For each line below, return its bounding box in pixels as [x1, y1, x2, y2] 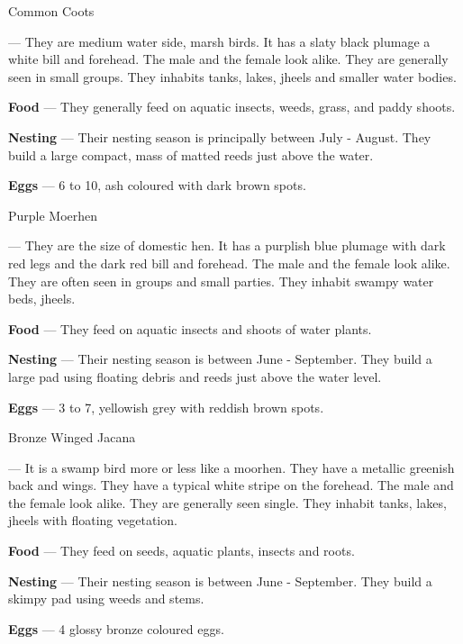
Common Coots [8, 2, 95, 20]
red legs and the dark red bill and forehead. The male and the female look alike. [8, 253, 450, 272]
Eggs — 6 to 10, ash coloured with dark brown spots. [8, 176, 306, 195]
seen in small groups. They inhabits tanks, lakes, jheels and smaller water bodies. [8, 67, 457, 86]
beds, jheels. [8, 289, 76, 308]
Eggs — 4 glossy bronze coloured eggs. [8, 619, 224, 638]
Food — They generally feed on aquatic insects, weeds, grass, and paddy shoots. [8, 97, 456, 116]
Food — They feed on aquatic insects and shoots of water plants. [8, 319, 372, 338]
